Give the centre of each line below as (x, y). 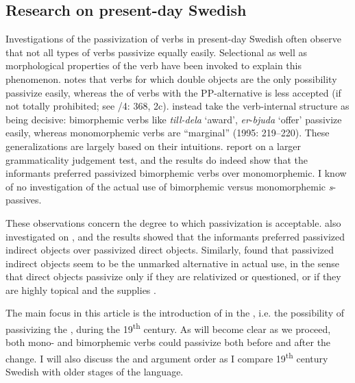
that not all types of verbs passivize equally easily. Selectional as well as (156, 52)
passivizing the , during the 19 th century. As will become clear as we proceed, (168, 328)
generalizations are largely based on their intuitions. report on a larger (154, 146)
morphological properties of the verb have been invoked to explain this (154, 65)
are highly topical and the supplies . (81, 289)
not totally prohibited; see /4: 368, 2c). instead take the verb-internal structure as (177, 106)
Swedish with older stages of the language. (95, 372)
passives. (24, 200)
